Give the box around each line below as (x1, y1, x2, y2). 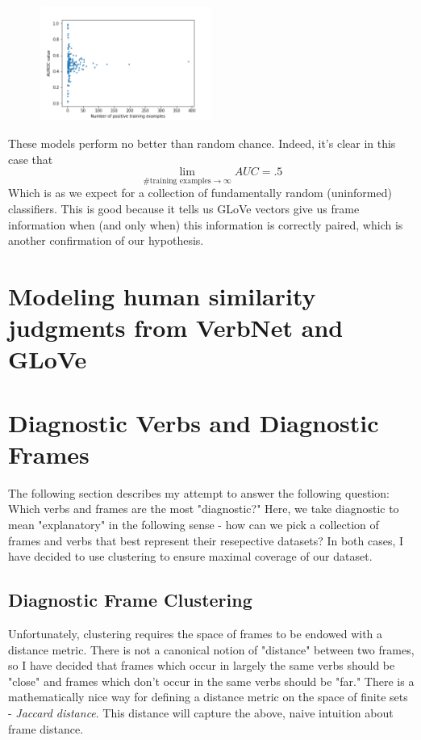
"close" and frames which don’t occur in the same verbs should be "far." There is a (8, 672, 415, 689)
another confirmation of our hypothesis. (8, 232, 204, 249)
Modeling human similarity (8, 279, 316, 312)
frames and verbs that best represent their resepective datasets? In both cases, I (8, 532, 404, 549)
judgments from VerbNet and (8, 311, 344, 344)
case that (8, 150, 53, 167)
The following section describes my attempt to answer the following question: (8, 484, 390, 501)
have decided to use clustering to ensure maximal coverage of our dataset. (8, 548, 373, 565)
